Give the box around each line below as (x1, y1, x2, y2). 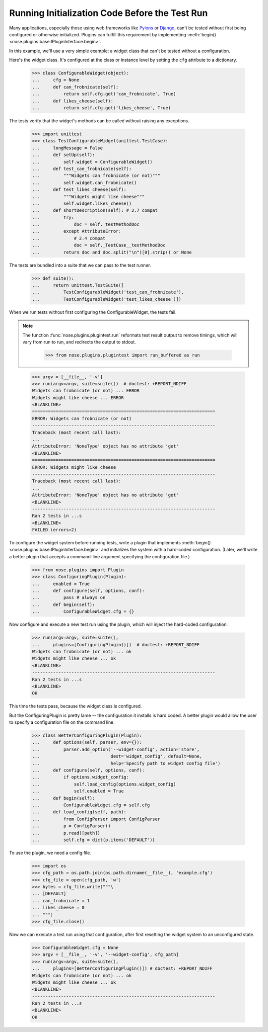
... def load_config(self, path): (32, 809, 127, 815)
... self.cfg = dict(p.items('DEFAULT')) (32, 837, 155, 843)
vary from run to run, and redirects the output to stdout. (22, 339, 136, 345)
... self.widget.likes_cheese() (32, 200, 132, 206)
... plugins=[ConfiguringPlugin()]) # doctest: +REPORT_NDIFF (32, 642, 200, 647)
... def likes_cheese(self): (32, 98, 114, 104)
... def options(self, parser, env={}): (32, 740, 142, 745)
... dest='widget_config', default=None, (32, 754, 202, 759)
